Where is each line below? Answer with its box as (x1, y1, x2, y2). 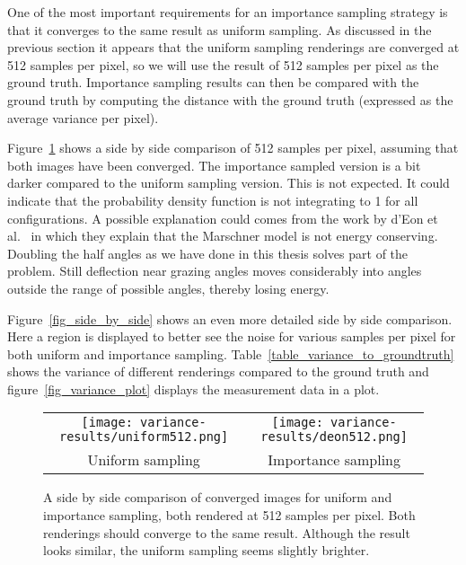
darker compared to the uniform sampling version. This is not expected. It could (7, 173, 450, 192)
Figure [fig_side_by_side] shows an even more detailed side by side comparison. (7, 309, 453, 328)
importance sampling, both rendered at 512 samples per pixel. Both (43, 506, 416, 525)
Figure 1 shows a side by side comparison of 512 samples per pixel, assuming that (7, 138, 459, 157)
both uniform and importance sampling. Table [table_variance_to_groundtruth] (7, 344, 454, 363)
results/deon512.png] (260, 429, 408, 445)
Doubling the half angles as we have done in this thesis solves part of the (7, 243, 409, 262)
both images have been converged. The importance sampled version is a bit (7, 155, 421, 174)
